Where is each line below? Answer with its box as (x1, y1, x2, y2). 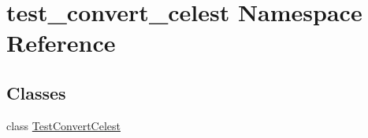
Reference (6, 27, 116, 59)
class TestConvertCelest (6, 117, 121, 133)
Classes (6, 80, 66, 104)
